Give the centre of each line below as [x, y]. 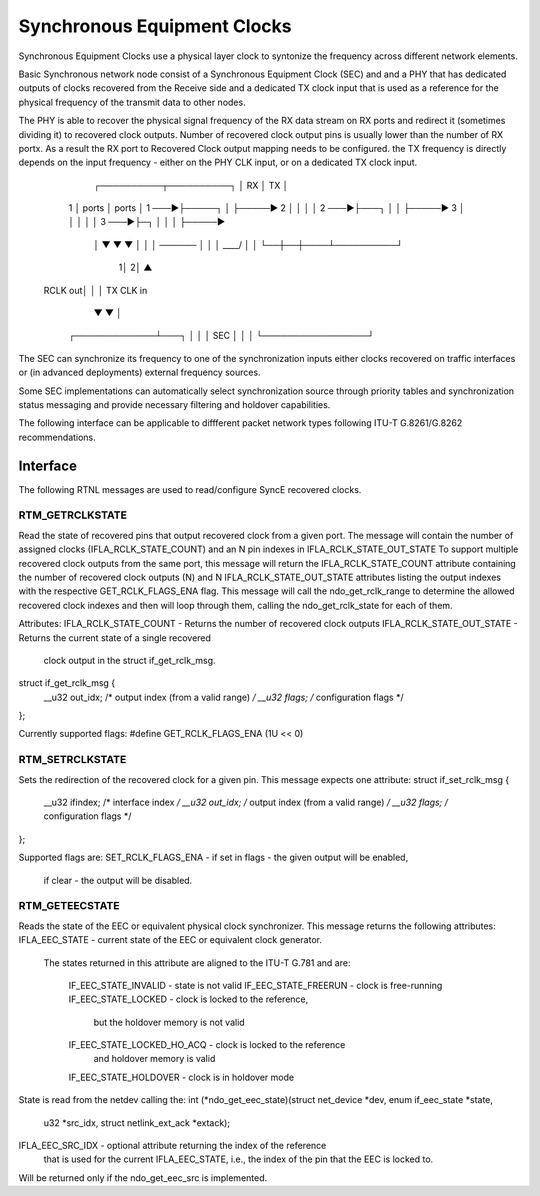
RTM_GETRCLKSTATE [72, 515]
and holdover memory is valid [154, 1059]
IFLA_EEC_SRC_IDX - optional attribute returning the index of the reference [172, 1146]
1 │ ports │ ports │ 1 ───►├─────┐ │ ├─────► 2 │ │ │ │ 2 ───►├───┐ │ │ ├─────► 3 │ [266, 208]
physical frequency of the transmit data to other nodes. [132, 102]
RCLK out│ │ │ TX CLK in [95, 290]
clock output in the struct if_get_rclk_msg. [129, 660]
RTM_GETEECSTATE [69, 906]
